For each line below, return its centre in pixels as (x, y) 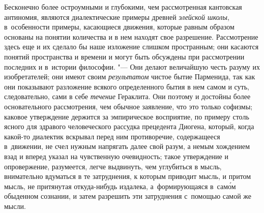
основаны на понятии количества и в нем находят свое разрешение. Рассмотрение (131, 36)
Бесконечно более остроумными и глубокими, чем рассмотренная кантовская (123, 7)
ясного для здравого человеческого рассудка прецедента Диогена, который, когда (129, 126)
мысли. (15, 206)
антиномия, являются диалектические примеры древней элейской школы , (117, 17)
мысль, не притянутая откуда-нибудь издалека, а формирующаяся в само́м (120, 186)
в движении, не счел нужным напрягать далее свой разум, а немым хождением (127, 146)
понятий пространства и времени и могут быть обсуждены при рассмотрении (124, 56)
